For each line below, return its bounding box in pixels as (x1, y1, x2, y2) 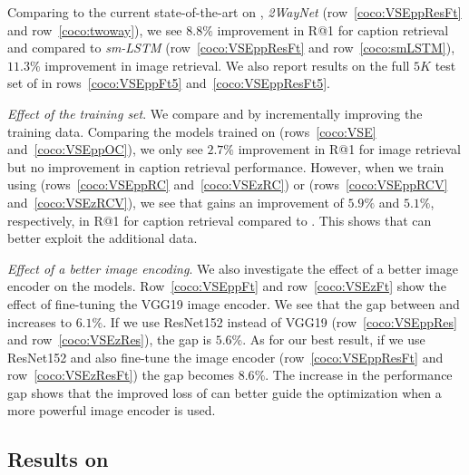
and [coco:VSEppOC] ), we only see (7, 140, 203, 159)
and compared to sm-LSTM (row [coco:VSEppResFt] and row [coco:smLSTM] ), (7, 38, 455, 57)
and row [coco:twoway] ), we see (7, 20, 182, 39)
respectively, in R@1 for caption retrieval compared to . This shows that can (7, 210, 432, 229)
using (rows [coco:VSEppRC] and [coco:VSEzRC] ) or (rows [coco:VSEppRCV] (7, 175, 448, 194)
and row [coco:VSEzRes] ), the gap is (7, 330, 211, 349)
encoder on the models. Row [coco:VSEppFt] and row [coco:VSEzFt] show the (7, 276, 446, 296)
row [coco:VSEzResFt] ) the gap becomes (7, 365, 235, 384)
